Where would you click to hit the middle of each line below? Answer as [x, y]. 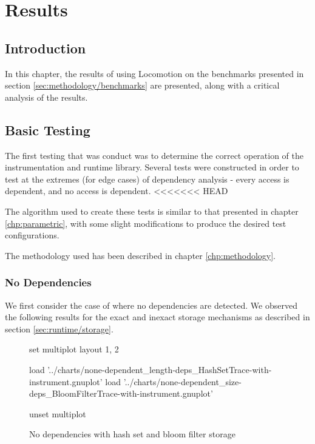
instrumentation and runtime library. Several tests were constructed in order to [152, 167]
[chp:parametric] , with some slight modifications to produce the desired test [146, 223]
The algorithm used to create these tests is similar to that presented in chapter [152, 211]
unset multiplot [58, 413]
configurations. [32, 235]
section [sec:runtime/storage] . [59, 328]
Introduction [46, 48]
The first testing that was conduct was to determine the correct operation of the [154, 155]
